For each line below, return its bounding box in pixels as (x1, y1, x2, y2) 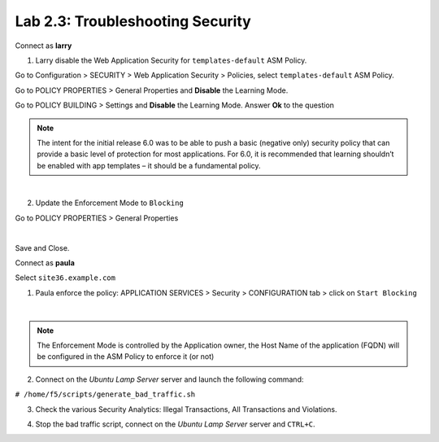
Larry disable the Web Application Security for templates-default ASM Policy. (35, 55, 307, 65)
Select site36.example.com (15, 273, 115, 282)
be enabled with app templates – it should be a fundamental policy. (37, 160, 261, 170)
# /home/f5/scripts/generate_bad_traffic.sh (15, 390, 196, 399)
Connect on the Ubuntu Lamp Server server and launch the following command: (35, 374, 304, 384)
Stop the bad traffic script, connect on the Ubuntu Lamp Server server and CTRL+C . (35, 419, 316, 429)
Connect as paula (15, 258, 75, 268)
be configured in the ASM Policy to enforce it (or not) (37, 352, 215, 361)
